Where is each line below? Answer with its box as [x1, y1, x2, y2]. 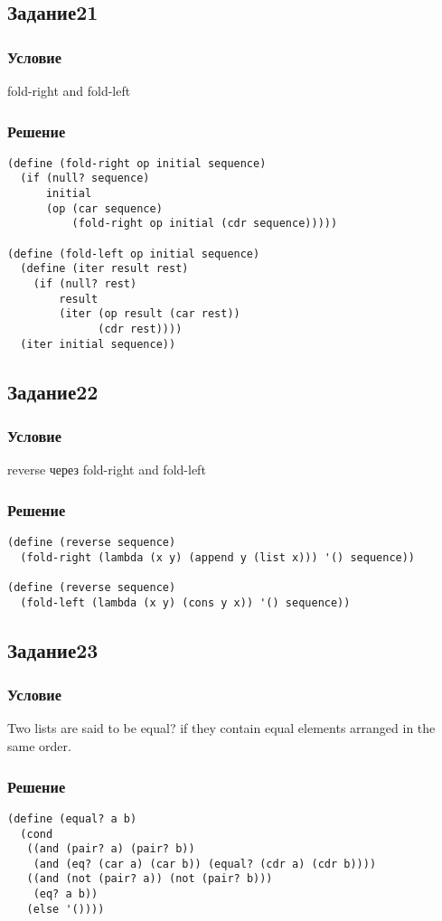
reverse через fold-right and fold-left [7, 460, 206, 479]
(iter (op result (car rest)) [59, 307, 240, 321]
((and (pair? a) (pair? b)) [26, 842, 195, 856]
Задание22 [7, 377, 99, 405]
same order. [7, 737, 71, 756]
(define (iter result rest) [20, 262, 189, 276]
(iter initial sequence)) [20, 337, 176, 351]
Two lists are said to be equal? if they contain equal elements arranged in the [7, 719, 436, 738]
